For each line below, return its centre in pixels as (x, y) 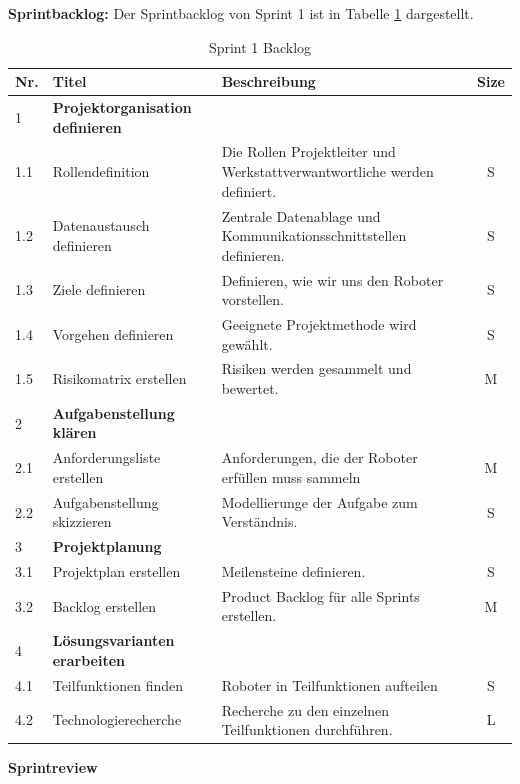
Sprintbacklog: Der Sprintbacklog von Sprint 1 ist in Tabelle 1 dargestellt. (241, 13)
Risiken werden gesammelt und (316, 368)
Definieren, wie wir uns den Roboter (332, 279)
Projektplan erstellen (116, 571)
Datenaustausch (101, 225)
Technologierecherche (117, 719)
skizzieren (82, 521)
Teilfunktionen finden (118, 684)
